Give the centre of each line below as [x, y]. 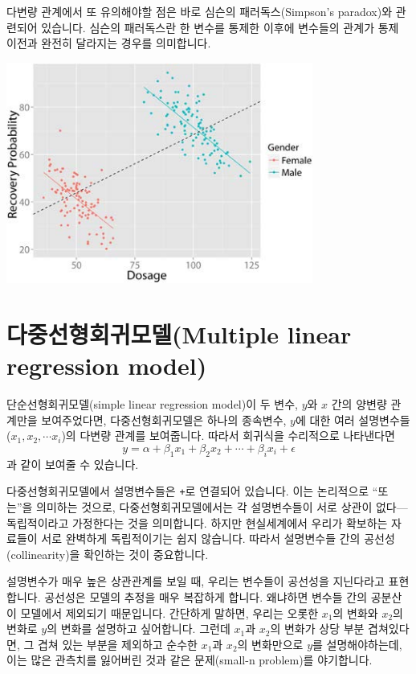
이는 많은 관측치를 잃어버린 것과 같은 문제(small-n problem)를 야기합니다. [190, 660]
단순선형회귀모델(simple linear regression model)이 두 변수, [152, 404]
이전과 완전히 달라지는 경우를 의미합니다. [109, 43]
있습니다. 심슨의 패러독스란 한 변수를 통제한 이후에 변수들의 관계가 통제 [220, 27]
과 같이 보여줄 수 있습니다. [73, 464]
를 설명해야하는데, [357, 644]
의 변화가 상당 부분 [317, 629]
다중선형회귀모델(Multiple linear [179, 334]
